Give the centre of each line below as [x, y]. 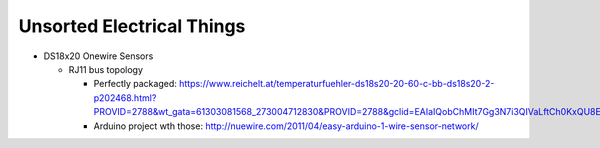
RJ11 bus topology [106, 69]
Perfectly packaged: [135, 84]
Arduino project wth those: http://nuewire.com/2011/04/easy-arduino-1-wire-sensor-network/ [286, 126]
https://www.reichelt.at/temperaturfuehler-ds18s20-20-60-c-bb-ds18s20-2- [336, 84]
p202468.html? [125, 97]
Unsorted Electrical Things [132, 26]
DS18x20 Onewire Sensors [98, 56]
